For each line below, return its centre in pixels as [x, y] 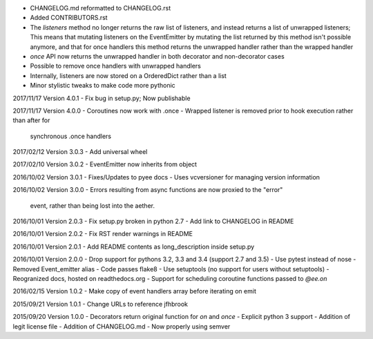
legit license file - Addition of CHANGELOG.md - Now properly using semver [122, 326]
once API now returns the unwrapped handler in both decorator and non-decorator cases [157, 56]
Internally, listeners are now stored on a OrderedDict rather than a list [128, 75]
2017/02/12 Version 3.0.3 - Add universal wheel [80, 152]
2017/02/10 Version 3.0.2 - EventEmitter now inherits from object [105, 164]
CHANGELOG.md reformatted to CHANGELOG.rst [101, 8]
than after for [31, 120]
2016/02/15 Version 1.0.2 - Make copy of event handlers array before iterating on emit [135, 291]
